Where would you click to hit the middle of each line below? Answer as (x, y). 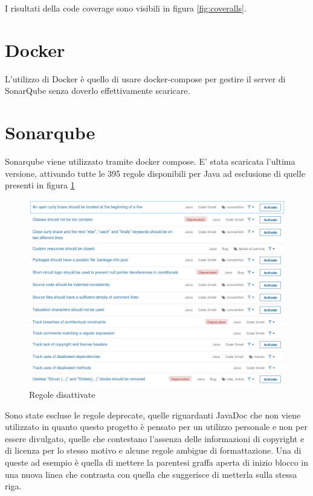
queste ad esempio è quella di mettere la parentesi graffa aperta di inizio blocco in (157, 462)
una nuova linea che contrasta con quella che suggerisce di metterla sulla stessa (151, 474)
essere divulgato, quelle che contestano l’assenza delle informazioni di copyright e (155, 438)
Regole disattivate (62, 395)
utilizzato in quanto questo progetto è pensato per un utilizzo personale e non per (156, 427)
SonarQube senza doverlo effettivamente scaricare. (98, 91)
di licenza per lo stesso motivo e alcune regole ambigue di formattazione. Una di (153, 450)
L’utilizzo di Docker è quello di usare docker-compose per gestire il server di (145, 78)
